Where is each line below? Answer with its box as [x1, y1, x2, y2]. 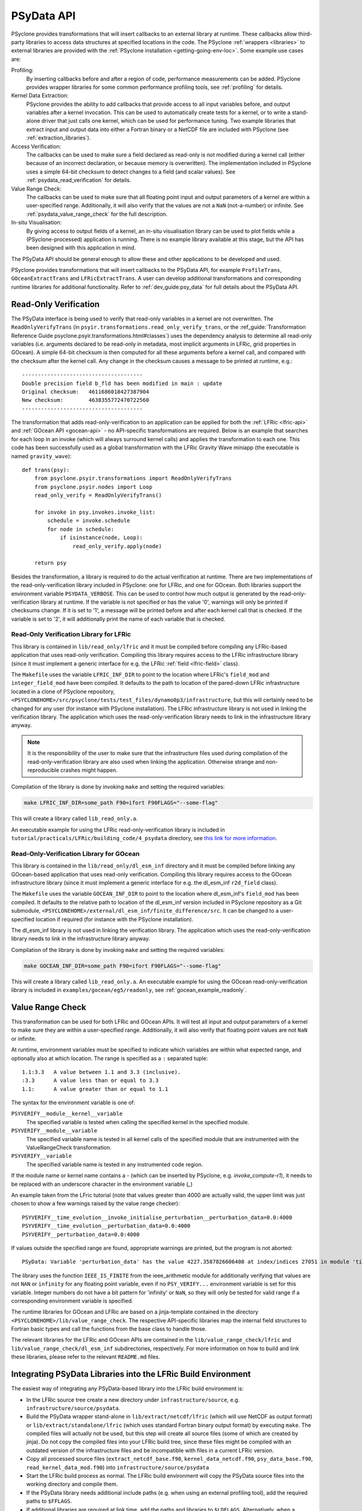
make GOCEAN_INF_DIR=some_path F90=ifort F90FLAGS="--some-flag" [24, 962, 221, 969]
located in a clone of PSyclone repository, [11, 688, 115, 695]
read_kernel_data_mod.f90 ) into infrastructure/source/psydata [26, 1463, 209, 1471]
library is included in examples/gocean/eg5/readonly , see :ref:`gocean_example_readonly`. [11, 986, 247, 994]
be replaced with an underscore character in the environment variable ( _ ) [11, 1180, 193, 1188]
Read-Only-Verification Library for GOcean [11, 849, 140, 858]
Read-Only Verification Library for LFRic [11, 630, 131, 639]
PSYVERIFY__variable [11, 1153, 72, 1160]
